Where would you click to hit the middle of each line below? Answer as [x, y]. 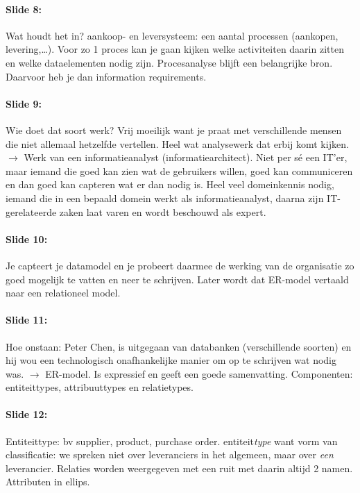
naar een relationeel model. [63, 293]
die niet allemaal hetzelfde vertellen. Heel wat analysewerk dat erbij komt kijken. [177, 143]
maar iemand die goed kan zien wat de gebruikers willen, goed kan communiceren [179, 170]
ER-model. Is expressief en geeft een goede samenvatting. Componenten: [199, 373]
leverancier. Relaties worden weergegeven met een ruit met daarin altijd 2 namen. [179, 468]
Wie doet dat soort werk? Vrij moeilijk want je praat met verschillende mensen [174, 129]
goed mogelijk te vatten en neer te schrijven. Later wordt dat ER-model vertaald [177, 279]
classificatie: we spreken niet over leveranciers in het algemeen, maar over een [170, 454]
